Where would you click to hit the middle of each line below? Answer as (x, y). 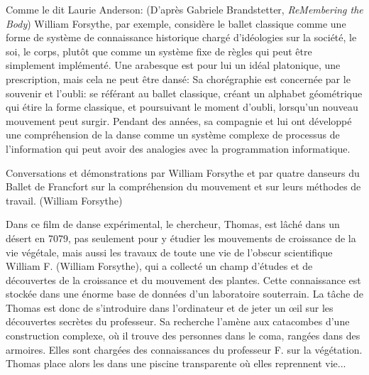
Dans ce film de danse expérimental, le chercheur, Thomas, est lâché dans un (173, 224)
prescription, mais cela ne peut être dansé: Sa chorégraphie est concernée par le (178, 78)
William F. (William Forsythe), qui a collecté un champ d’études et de (159, 266)
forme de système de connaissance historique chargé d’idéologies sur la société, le (181, 37)
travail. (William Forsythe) (64, 200)
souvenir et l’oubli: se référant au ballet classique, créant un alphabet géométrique (184, 93)
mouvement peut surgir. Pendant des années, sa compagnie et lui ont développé (179, 120)
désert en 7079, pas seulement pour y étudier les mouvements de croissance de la (181, 238)
